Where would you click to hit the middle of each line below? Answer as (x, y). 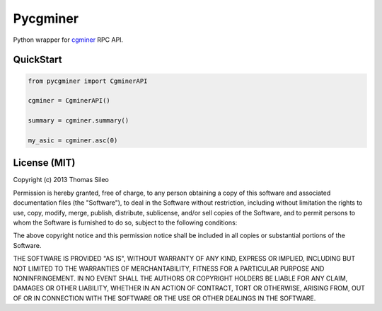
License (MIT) (44, 163)
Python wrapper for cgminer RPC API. (68, 40)
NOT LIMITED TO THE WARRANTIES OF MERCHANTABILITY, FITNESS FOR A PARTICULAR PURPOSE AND (169, 268)
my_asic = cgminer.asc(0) (73, 140)
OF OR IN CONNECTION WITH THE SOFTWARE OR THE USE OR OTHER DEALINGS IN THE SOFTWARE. (164, 298)
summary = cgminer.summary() (79, 121)
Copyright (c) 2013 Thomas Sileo (61, 180)
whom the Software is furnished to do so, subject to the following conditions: (125, 222)
